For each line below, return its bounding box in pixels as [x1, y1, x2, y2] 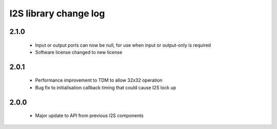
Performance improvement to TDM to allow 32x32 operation [35, 77, 163, 83]
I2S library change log [9, 8, 105, 19]
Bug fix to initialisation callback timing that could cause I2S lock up [35, 84, 176, 90]
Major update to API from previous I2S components [35, 113, 144, 119]
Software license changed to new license [35, 49, 123, 55]
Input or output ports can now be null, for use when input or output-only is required [35, 42, 211, 48]
